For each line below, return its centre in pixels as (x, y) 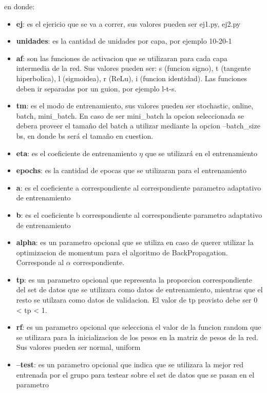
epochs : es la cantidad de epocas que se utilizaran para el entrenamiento (131, 170)
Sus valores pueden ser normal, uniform (78, 347)
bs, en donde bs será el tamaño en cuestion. (85, 135)
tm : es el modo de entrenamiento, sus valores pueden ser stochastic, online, (135, 106)
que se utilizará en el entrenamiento (201, 153)
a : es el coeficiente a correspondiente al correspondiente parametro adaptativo (139, 187)
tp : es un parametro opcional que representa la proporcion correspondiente (134, 279)
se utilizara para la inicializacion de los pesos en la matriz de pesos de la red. (137, 337)
